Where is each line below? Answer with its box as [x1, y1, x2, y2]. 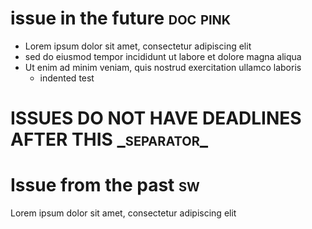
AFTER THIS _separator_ [10, 128, 209, 151]
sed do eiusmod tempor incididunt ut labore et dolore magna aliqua [24, 50, 302, 62]
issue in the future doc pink [10, 7, 232, 30]
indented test [39, 72, 95, 84]
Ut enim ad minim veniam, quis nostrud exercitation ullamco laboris [24, 61, 302, 73]
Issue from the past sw [10, 174, 200, 197]
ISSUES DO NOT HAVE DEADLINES [10, 107, 302, 130]
